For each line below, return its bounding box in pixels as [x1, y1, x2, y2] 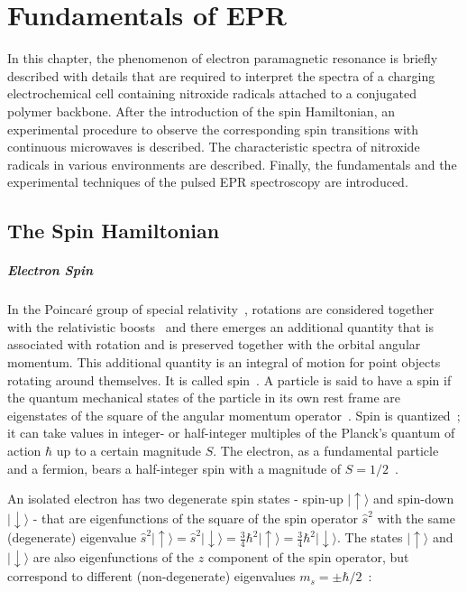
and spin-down [373, 489, 454, 508]
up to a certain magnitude [56, 440, 202, 459]
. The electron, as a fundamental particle [213, 440, 439, 459]
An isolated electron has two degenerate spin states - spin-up [7, 489, 343, 508]
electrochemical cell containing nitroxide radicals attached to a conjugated [7, 84, 417, 103]
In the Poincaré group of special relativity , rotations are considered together [7, 300, 435, 319]
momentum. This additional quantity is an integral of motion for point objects [7, 353, 441, 371]
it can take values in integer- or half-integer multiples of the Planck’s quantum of [7, 423, 455, 442]
